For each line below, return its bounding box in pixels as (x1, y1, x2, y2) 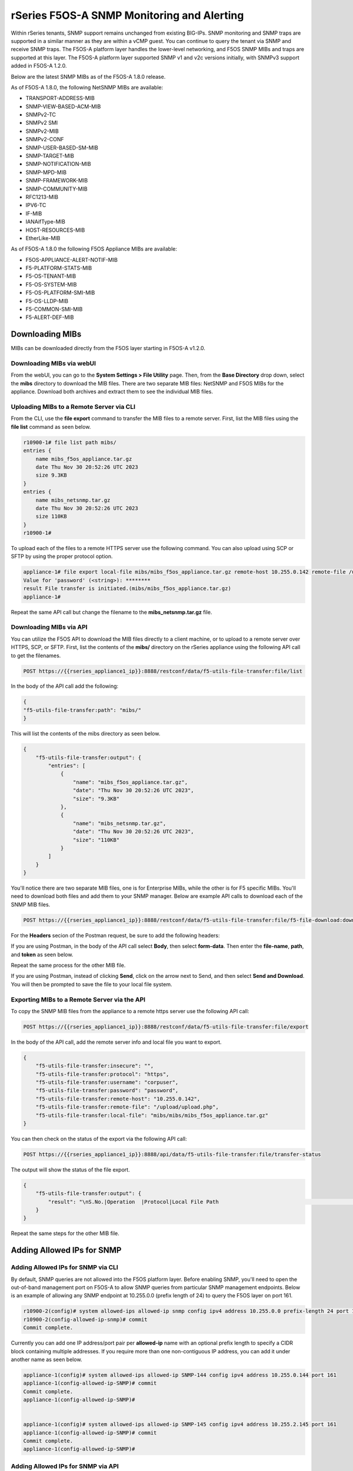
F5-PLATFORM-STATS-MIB (25, 265, 92, 272)
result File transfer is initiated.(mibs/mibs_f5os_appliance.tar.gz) (23, 585, 232, 592)
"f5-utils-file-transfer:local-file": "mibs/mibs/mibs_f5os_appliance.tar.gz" (35, 1112, 269, 1119)
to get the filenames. (11, 652, 61, 659)
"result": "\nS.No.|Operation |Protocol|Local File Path (48, 1198, 219, 1205)
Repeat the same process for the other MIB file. (11, 961, 126, 969)
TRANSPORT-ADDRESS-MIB (25, 95, 95, 102)
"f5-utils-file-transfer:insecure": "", (35, 1063, 154, 1069)
